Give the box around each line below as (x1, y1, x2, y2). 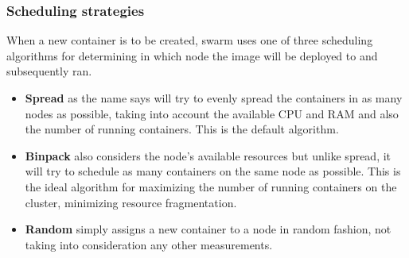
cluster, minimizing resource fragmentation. (25, 194, 237, 210)
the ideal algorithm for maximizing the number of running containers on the (25, 178, 397, 194)
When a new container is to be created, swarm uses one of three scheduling (6, 32, 373, 48)
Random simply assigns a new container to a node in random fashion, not (25, 221, 391, 237)
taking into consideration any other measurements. (25, 236, 273, 252)
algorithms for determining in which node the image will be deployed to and (6, 47, 378, 64)
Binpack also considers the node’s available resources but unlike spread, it (25, 147, 391, 164)
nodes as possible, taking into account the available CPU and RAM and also (25, 105, 399, 121)
